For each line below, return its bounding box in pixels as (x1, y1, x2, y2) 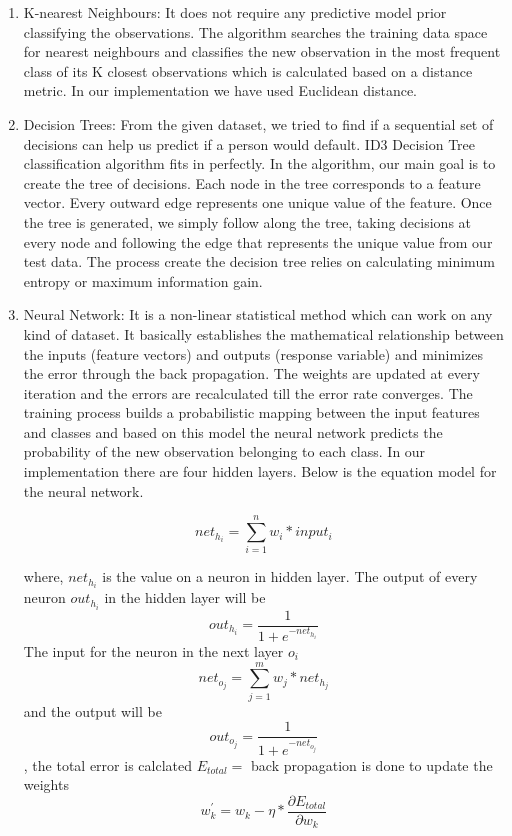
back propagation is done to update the (251, 754, 493, 775)
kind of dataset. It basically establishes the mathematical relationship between (23, 323, 504, 344)
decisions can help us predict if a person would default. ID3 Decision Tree (23, 133, 476, 154)
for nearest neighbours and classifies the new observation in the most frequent (23, 41, 501, 62)
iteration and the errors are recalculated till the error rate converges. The (23, 382, 473, 403)
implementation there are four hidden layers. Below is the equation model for (23, 461, 497, 482)
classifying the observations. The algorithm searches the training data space (23, 21, 488, 42)
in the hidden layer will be (104, 587, 266, 608)
